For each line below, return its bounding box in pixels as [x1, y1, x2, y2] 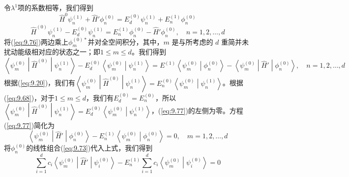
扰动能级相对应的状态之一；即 [4, 47, 100, 57]
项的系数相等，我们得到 [17, 2, 93, 12]
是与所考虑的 [172, 36, 213, 47]
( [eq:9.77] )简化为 [4, 120, 55, 130]
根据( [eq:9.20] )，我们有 [4, 77, 76, 88]
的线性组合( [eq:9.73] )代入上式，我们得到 [26, 143, 153, 153]
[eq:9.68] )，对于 [6, 92, 55, 102]
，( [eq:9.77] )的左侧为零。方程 [151, 105, 243, 116]
